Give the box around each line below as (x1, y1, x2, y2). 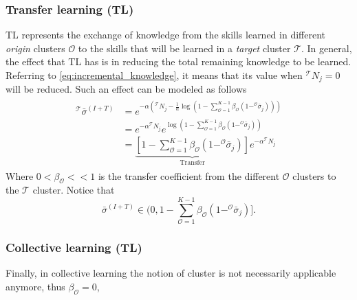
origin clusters (6, 41, 65, 55)
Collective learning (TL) (6, 239, 142, 256)
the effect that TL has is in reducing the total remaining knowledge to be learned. (6, 54, 351, 69)
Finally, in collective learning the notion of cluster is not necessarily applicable (6, 266, 336, 280)
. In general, (301, 41, 352, 55)
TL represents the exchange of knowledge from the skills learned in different (6, 27, 325, 42)
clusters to (292, 168, 336, 183)
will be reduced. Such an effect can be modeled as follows (6, 82, 247, 96)
